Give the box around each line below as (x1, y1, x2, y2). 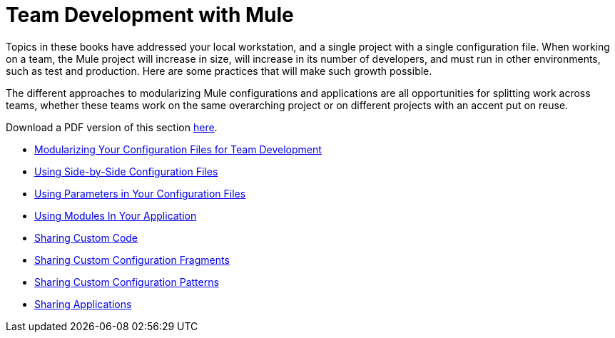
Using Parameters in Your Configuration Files (34, 187, 246, 200)
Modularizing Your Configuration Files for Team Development (34, 143, 322, 155)
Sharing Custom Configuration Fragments (34, 253, 230, 266)
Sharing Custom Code (34, 231, 138, 244)
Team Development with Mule (6, 3, 294, 27)
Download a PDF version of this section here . (6, 121, 218, 133)
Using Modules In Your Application (34, 209, 197, 222)
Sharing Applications (34, 297, 132, 310)
